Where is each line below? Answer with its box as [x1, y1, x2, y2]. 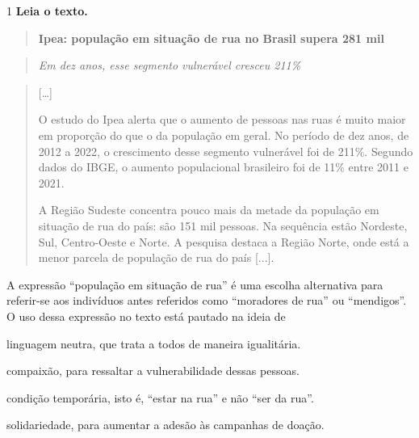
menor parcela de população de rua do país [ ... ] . [38, 249, 274, 266]
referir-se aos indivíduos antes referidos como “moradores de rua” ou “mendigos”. [6, 292, 407, 309]
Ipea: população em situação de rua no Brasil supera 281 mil [38, 29, 384, 46]
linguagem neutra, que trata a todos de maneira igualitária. [6, 335, 301, 352]
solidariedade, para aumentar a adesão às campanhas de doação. [6, 416, 325, 433]
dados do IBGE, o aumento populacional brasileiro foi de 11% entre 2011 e [38, 158, 409, 175]
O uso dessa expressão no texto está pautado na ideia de [6, 307, 286, 324]
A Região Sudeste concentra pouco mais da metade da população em [38, 201, 379, 218]
